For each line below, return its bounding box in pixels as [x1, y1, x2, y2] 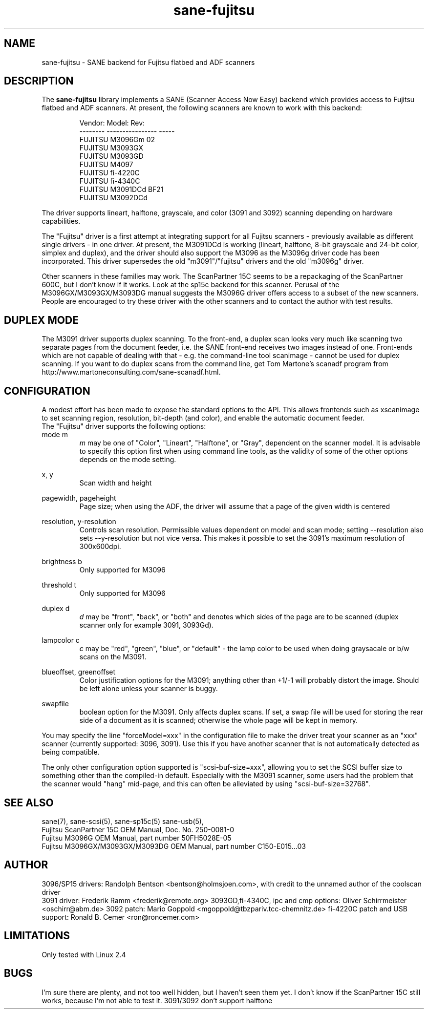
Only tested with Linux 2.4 [42, 950, 126, 959]
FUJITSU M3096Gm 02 [79, 135, 155, 144]
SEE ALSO [4, 796, 54, 809]
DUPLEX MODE [4, 314, 79, 326]
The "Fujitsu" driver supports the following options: [42, 422, 206, 431]
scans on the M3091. [79, 653, 147, 661]
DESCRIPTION [4, 75, 74, 87]
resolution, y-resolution [42, 517, 116, 526]
